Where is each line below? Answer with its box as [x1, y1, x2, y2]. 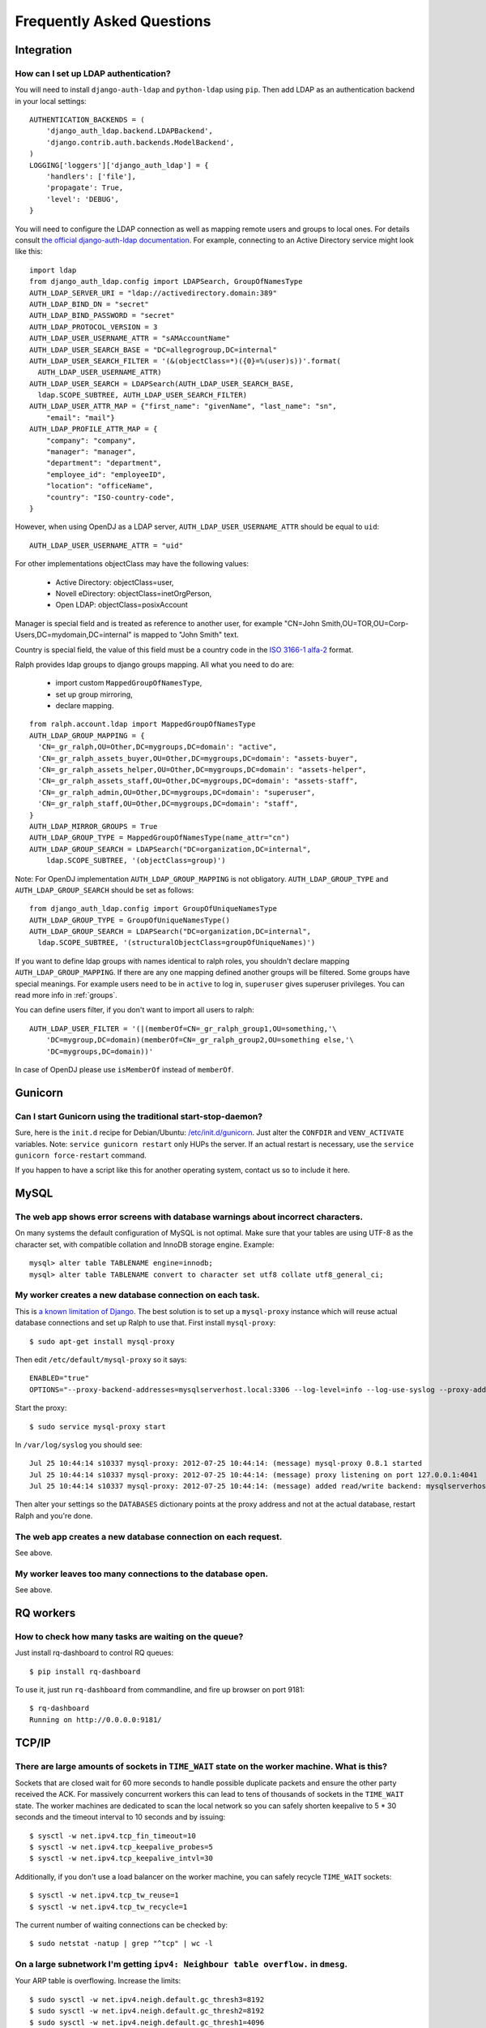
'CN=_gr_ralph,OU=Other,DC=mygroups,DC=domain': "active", [37, 742, 277, 752]
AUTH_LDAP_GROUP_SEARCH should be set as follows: [15, 885, 194, 895]
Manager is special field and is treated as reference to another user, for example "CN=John [15, 618, 320, 628]
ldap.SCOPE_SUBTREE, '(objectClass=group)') [45, 856, 226, 866]
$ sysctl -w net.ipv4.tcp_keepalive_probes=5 [29, 1842, 214, 1851]
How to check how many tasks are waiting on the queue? [15, 1631, 244, 1642]
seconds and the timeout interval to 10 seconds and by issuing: [15, 1812, 226, 1822]
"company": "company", [45, 436, 137, 445]
